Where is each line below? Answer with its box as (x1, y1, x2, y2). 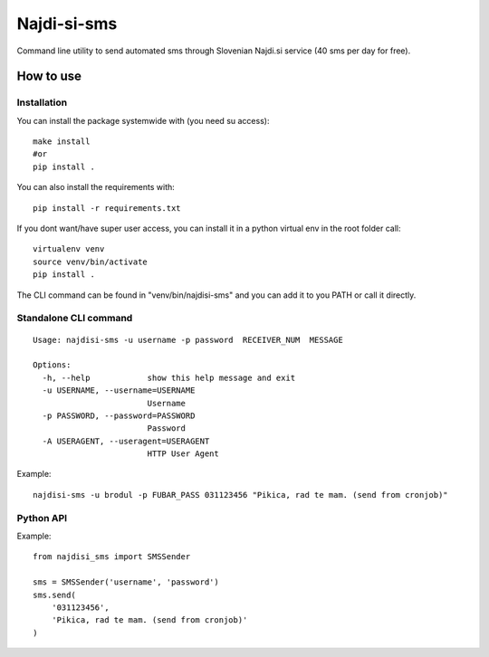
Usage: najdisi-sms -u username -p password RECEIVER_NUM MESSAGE (33, 335, 343, 345)
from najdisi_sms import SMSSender (33, 552, 191, 562)
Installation (16, 96, 68, 109)
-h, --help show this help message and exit (42, 372, 296, 383)
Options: (33, 360, 72, 370)
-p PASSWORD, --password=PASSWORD (42, 410, 196, 421)
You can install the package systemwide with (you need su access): (16, 115, 270, 126)
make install (33, 137, 91, 147)
